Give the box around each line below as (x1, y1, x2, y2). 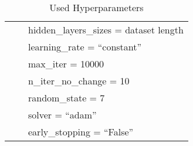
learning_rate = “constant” (28, 40, 142, 53)
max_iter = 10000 (28, 57, 104, 70)
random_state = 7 (28, 91, 105, 104)
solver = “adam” (28, 108, 97, 121)
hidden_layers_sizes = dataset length (28, 23, 184, 36)
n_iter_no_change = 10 (28, 74, 130, 87)
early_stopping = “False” (28, 125, 134, 138)
